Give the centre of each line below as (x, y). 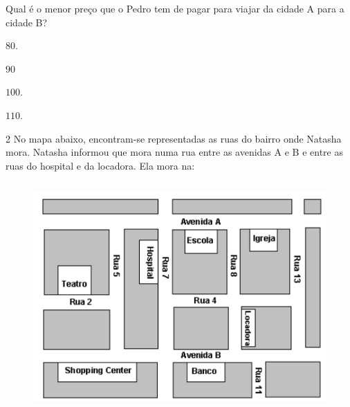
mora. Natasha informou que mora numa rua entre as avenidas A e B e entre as (174, 152)
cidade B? (27, 22)
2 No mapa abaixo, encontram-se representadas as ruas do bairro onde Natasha (174, 138)
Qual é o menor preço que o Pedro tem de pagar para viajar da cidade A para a (175, 8)
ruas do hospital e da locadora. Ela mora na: (100, 165)
